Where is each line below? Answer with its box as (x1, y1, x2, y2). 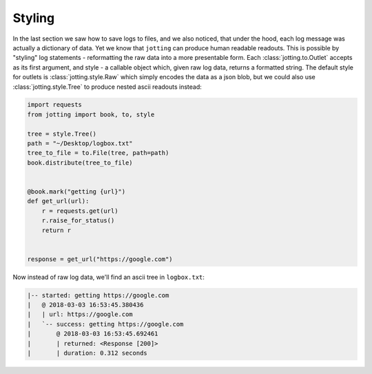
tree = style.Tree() (27, 129, 96, 138)
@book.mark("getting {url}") (27, 188, 126, 196)
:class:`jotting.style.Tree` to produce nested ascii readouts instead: (12, 83, 203, 91)
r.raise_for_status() (41, 217, 115, 225)
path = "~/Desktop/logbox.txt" (27, 140, 134, 147)
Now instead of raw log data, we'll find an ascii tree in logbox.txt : (12, 273, 205, 281)
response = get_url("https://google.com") (27, 255, 173, 263)
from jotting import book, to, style (27, 110, 155, 118)
